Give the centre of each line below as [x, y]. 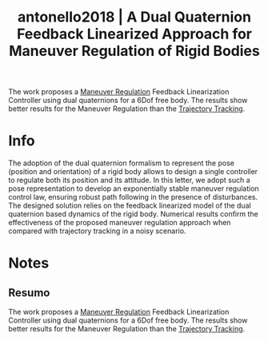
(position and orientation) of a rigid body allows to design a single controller [133, 172]
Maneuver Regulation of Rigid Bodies [134, 51]
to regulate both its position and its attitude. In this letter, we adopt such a [129, 180]
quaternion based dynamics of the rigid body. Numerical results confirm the [133, 214]
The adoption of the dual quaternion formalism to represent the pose [121, 163]
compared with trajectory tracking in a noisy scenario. [97, 231]
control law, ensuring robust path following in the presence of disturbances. [133, 197]
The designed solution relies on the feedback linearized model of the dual [130, 206]
